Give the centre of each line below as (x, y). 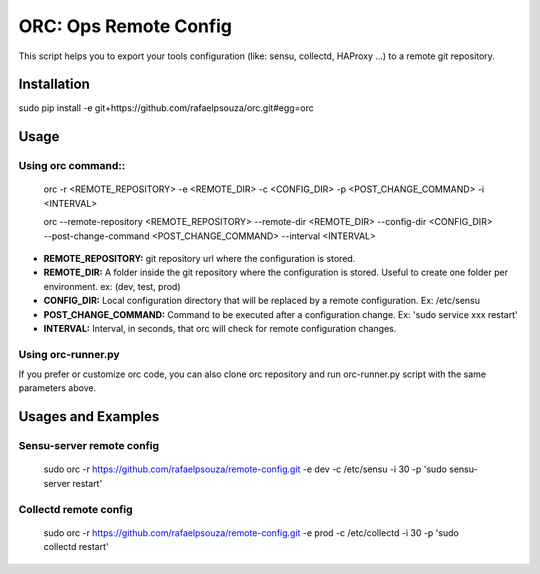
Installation (54, 84)
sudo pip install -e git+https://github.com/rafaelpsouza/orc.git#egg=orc (166, 108)
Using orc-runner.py (69, 354)
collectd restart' (76, 547)
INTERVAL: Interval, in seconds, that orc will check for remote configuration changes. (220, 328)
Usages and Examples (89, 416)
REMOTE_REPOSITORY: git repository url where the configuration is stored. (199, 258)
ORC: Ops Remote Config (125, 26)
